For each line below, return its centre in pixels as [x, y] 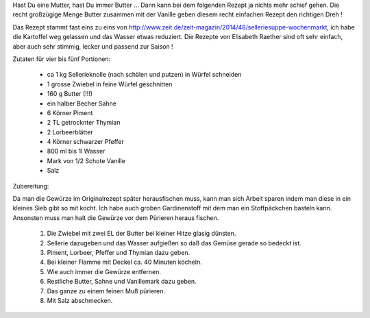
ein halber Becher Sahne [82, 103]
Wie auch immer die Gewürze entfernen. [104, 271]
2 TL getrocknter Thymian [84, 123]
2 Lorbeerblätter [70, 132]
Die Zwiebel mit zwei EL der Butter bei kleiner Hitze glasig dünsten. [141, 234]
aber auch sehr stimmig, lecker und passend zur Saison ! [93, 46]
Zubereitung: [31, 186]
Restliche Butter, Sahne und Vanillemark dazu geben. [122, 282]
